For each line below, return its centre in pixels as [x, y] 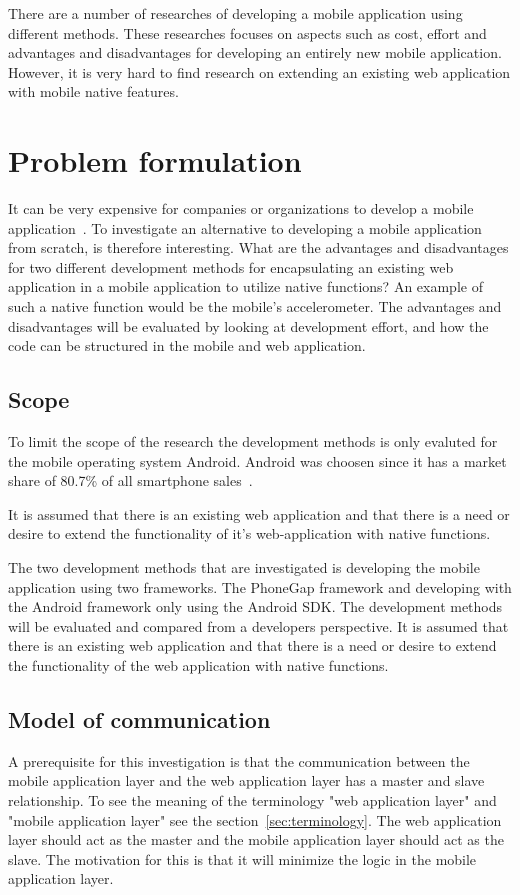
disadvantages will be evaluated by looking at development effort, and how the [248, 325]
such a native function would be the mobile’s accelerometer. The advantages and [255, 306]
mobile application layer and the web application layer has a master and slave [246, 780]
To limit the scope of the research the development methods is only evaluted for [253, 441]
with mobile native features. [93, 91]
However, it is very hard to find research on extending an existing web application [259, 71]
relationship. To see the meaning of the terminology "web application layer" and [252, 799]
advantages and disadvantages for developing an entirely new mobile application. [255, 52]
